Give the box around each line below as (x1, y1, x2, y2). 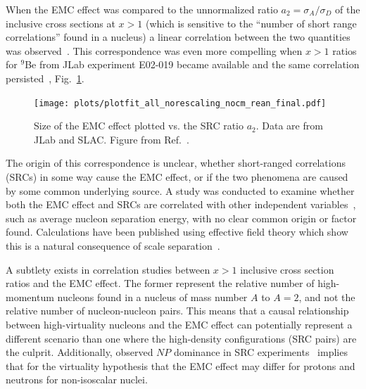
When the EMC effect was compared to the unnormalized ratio (6, 2, 278, 16)
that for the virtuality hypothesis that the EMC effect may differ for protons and (6, 358, 355, 373)
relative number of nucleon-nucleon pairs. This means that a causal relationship (6, 303, 349, 318)
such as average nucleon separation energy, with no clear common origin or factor (6, 210, 357, 225)
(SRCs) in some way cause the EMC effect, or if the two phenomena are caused (6, 170, 348, 184)
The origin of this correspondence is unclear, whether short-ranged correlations (6, 155, 346, 170)
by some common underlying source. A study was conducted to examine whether (6, 183, 355, 198)
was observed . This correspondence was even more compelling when (6, 43, 303, 58)
